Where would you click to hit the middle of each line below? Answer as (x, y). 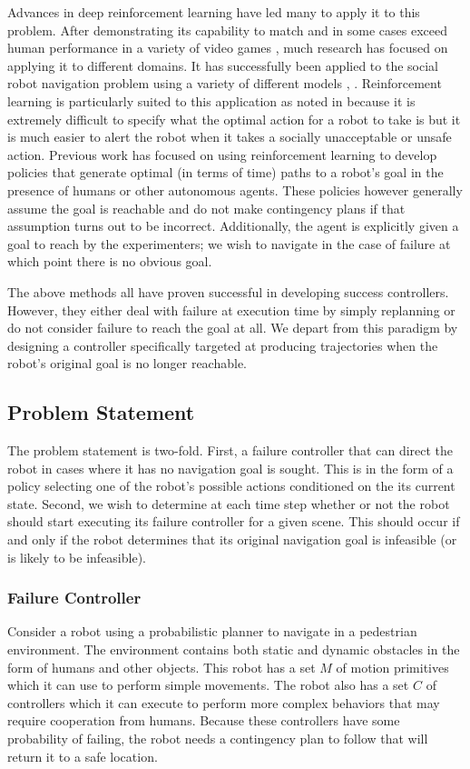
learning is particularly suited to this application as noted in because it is (211, 100)
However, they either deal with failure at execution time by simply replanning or (231, 310)
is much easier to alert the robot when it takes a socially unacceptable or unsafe (230, 137)
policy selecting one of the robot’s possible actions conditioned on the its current (231, 486)
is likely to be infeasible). (77, 557)
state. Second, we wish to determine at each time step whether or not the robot (229, 503)
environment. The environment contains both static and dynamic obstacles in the (234, 649)
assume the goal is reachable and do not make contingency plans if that (206, 208)
